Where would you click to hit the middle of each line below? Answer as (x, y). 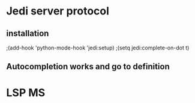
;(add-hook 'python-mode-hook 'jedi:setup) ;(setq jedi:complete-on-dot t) (98, 48)
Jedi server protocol (58, 11)
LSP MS (26, 92)
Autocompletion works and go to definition (88, 67)
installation (28, 33)
